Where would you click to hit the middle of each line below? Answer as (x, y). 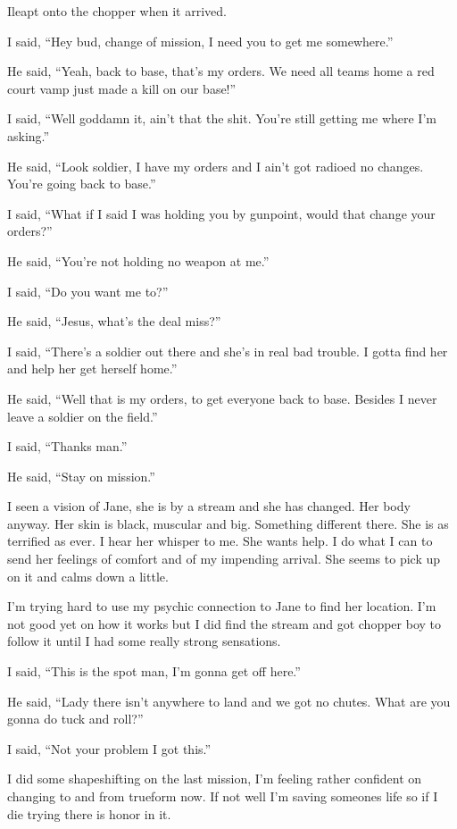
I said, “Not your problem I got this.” (109, 748)
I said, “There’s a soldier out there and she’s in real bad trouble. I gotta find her (228, 351)
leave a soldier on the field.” (83, 416)
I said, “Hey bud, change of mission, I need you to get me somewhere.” (200, 41)
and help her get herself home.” (92, 368)
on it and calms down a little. (88, 576)
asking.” (29, 135)
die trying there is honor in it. (89, 813)
